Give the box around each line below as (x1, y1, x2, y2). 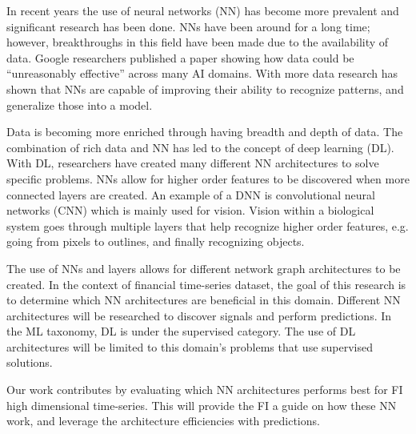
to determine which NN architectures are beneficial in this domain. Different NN (6, 291, 401, 308)
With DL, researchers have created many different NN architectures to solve (6, 155, 379, 171)
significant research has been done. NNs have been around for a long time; (6, 18, 370, 34)
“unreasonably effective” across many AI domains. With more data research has (6, 65, 398, 82)
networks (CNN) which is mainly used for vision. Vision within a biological (6, 202, 374, 219)
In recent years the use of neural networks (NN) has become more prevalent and (6, 2, 399, 18)
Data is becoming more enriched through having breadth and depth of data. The (6, 123, 403, 140)
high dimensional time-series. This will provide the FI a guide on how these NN (6, 396, 397, 413)
